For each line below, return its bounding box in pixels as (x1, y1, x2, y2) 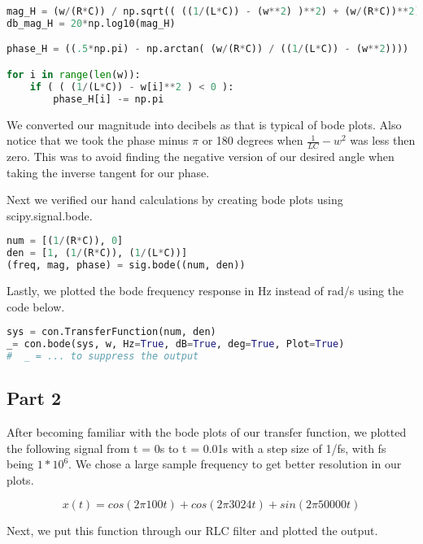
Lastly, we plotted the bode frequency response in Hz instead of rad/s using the (7, 281, 404, 298)
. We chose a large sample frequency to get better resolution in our (68, 455, 402, 472)
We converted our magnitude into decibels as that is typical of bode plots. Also (7, 115, 402, 133)
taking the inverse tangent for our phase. (7, 163, 210, 181)
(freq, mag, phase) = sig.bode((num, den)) (7, 259, 246, 272)
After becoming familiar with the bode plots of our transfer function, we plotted (7, 424, 407, 440)
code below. (7, 298, 65, 315)
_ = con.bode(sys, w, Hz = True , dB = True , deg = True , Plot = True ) (7, 338, 345, 350)
